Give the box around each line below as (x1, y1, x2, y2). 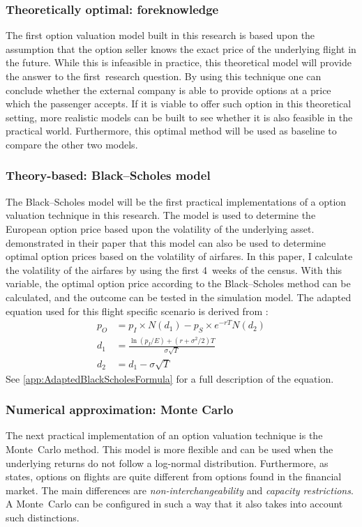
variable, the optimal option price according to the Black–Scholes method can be (6, 276, 351, 291)
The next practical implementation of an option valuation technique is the (6, 428, 323, 443)
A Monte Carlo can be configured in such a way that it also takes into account (6, 496, 343, 511)
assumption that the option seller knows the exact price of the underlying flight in (6, 41, 356, 56)
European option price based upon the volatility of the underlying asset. (6, 221, 315, 236)
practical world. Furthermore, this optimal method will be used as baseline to (6, 123, 337, 138)
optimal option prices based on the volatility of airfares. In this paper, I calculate (6, 249, 353, 263)
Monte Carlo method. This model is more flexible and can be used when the (6, 442, 333, 457)
